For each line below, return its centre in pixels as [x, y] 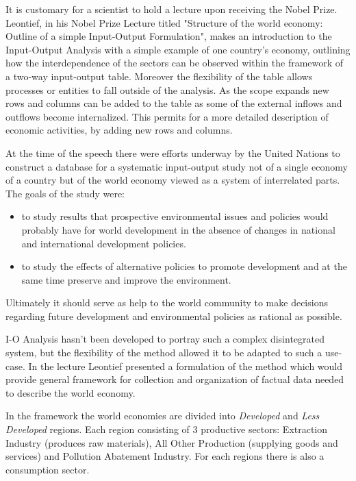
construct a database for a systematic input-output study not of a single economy [177, 166]
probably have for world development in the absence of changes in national [178, 229]
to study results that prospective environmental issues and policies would [175, 216]
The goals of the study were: [65, 193]
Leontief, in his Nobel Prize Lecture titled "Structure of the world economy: [164, 22]
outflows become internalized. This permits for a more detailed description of [167, 116]
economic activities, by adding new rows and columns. [119, 130]
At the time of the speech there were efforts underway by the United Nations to [173, 152]
